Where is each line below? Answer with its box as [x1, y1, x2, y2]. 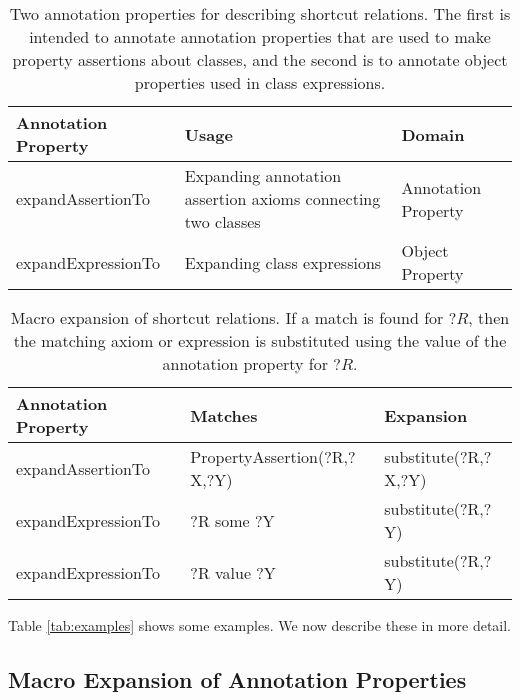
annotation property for [162, 352, 329, 375]
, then [468, 306, 510, 329]
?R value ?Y [190, 560, 276, 584]
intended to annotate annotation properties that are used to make [29, 25, 491, 48]
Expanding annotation [184, 164, 342, 187]
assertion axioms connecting [184, 187, 381, 210]
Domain [401, 122, 465, 146]
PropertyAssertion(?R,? [190, 445, 356, 468]
